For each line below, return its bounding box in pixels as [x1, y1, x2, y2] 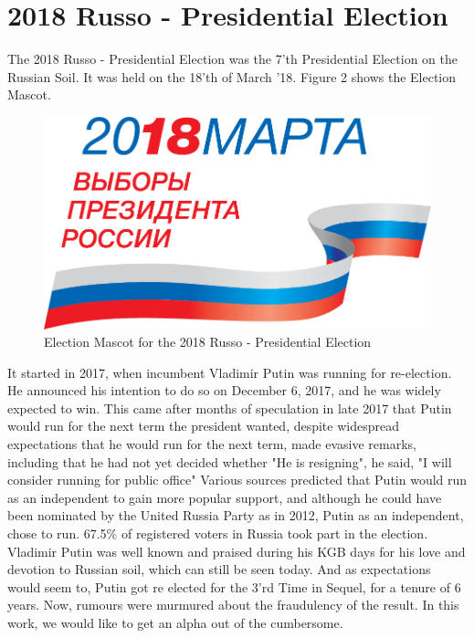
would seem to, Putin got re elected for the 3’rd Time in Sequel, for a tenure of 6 [7, 577, 461, 596]
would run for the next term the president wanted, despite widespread [7, 416, 399, 435]
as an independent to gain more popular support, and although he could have [7, 487, 442, 507]
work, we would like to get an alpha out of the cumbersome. [7, 613, 343, 632]
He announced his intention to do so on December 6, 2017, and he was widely [7, 381, 441, 400]
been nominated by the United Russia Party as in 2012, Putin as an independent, [7, 506, 464, 525]
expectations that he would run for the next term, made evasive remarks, [7, 434, 417, 454]
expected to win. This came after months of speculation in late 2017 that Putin [7, 398, 452, 417]
